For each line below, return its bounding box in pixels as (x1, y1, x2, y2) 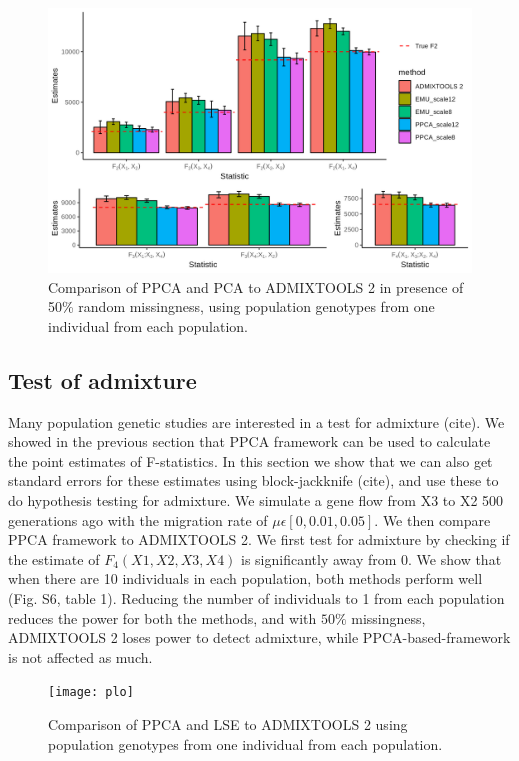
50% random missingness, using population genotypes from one (48, 296, 435, 317)
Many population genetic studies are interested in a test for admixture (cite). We (8, 411, 505, 432)
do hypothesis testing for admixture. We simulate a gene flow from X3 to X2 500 (8, 489, 504, 510)
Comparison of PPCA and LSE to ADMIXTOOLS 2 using (48, 713, 408, 734)
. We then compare (374, 509, 491, 530)
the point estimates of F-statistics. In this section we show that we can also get (8, 450, 493, 471)
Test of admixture (8, 364, 197, 395)
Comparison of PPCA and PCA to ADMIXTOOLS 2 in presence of (48, 276, 464, 297)
